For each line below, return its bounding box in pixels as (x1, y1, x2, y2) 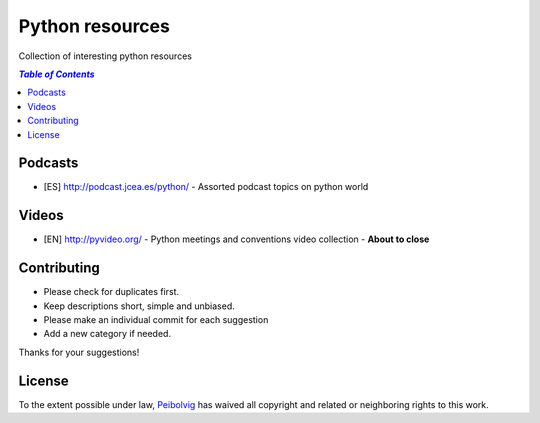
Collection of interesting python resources (18, 50, 192, 62)
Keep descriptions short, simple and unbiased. (43, 300, 235, 312)
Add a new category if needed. (43, 328, 172, 340)
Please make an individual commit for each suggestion (43, 314, 269, 325)
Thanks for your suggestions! (18, 346, 140, 358)
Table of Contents (18, 68, 95, 80)
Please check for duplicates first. (43, 286, 180, 298)
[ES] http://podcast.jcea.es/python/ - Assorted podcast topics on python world (43, 181, 369, 193)
